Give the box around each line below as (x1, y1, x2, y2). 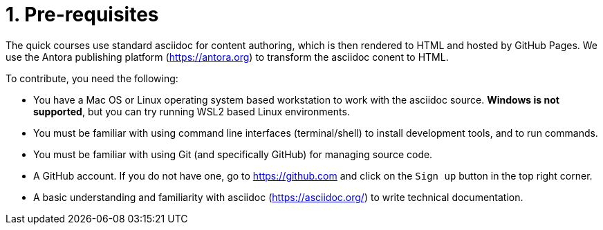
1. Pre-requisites (6, 3, 159, 26)
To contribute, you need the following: (6, 72, 178, 84)
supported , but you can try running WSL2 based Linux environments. (33, 105, 350, 117)
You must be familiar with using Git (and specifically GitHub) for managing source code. (33, 148, 433, 160)
